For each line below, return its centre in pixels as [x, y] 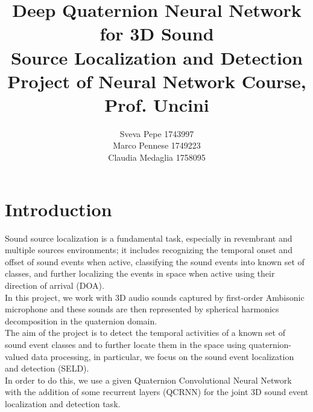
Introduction [58, 209]
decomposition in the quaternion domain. [81, 320]
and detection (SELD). [47, 368]
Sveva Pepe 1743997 [157, 133]
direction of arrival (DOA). [55, 285]
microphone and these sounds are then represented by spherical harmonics [142, 309]
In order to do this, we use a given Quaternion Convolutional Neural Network [148, 380]
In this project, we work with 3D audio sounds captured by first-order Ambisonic [155, 297]
